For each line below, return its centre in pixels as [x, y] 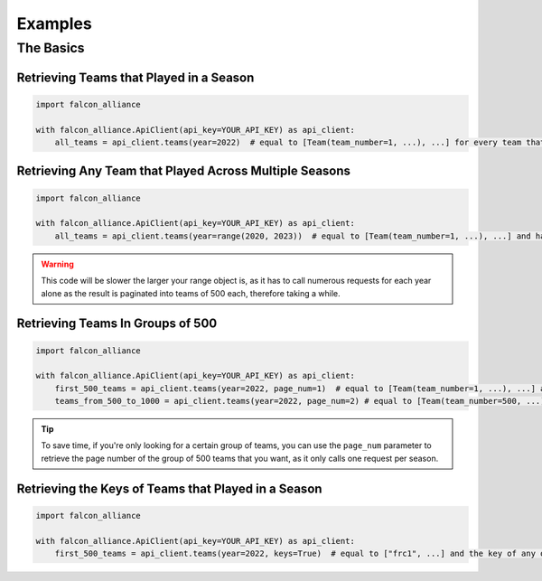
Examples [54, 23]
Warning [57, 264]
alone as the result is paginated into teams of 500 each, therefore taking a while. [191, 293]
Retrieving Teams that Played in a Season [135, 77]
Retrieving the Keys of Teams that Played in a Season [169, 488]
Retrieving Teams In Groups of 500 [117, 324]
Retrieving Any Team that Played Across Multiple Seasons [184, 171]
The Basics [51, 48]
